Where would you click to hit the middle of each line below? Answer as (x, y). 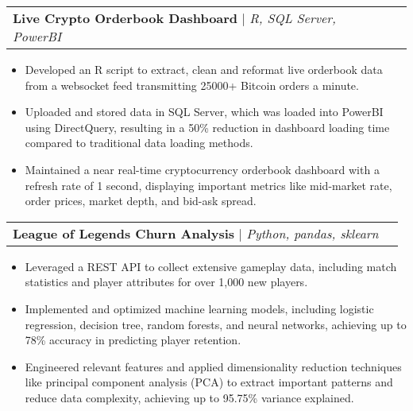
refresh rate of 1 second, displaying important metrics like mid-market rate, (208, 185)
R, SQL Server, (293, 18)
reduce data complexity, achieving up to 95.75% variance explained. (189, 397)
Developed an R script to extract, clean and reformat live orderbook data (204, 69)
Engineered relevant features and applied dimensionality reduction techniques (213, 366)
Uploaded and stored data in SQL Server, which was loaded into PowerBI (204, 112)
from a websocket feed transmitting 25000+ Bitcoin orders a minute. (192, 85)
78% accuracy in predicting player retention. (133, 340)
